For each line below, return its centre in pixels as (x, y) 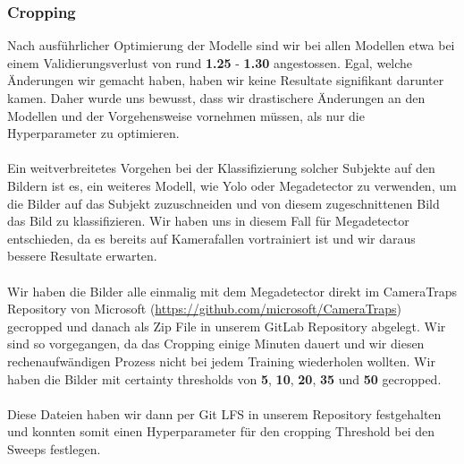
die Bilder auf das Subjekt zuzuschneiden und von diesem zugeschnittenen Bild (224, 203)
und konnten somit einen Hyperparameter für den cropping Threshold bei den (221, 431)
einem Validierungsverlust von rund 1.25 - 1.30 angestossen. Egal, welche (210, 62)
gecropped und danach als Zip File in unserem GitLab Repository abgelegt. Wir (227, 326)
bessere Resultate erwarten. (82, 256)
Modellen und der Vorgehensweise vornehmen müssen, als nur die (186, 115)
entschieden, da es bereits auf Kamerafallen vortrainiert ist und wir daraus (211, 238)
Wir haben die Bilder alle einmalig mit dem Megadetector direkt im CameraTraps (232, 291)
